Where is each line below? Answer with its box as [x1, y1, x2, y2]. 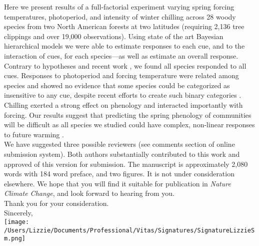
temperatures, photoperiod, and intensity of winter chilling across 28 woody [4, 11, 236, 22]
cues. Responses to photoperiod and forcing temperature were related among [4, 70, 239, 81]
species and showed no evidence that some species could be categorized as [4, 80, 230, 90]
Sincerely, [4, 207, 33, 218]
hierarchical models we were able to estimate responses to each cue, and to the [4, 41, 245, 51]
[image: [4, 218, 29, 226]
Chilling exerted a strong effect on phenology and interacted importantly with [4, 99, 243, 110]
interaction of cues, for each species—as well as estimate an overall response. [4, 50, 238, 61]
